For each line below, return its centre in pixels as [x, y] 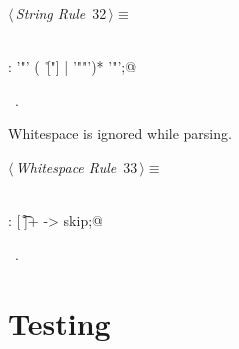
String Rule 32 [61, 13]
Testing [59, 322]
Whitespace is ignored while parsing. [120, 133]
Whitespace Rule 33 [76, 166]
